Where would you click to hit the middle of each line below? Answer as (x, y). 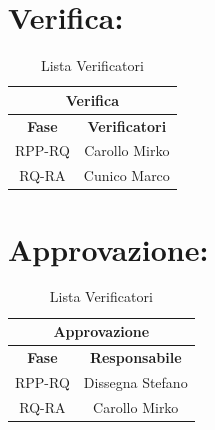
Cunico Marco (126, 175)
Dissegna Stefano (135, 381)
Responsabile (135, 356)
